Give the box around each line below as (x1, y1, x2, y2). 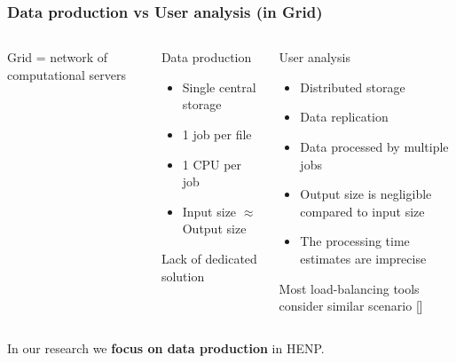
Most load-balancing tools (279, 279, 420, 297)
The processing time (300, 232, 410, 250)
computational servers (7, 65, 127, 83)
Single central (182, 77, 256, 96)
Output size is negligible (300, 185, 432, 203)
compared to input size (300, 201, 425, 220)
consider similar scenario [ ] (279, 296, 423, 315)
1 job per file (182, 125, 252, 143)
